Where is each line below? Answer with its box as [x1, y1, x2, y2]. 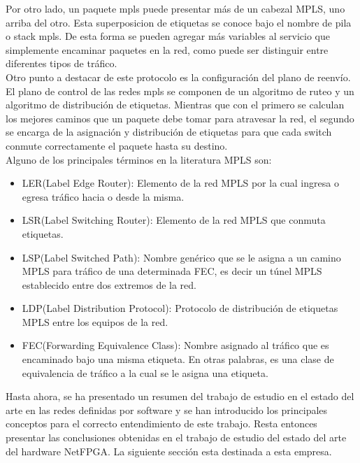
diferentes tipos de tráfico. [6, 56, 117, 71]
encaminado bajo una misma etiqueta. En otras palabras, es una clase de [22, 352, 334, 366]
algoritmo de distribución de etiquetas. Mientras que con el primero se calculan [6, 97, 345, 112]
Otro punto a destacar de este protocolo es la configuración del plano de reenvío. [6, 69, 351, 84]
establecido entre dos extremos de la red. [22, 277, 196, 292]
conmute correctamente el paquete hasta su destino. [6, 138, 228, 152]
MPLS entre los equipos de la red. [22, 314, 168, 329]
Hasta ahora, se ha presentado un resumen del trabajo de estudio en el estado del [6, 389, 354, 404]
